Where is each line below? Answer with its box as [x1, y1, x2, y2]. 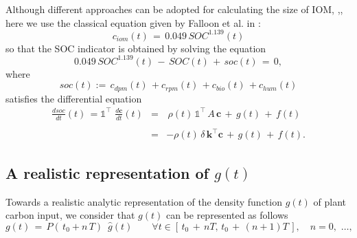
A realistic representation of [5, 162, 209, 183]
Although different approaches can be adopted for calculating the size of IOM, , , [5, 2, 343, 16]
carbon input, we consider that [5, 208, 135, 222]
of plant [313, 194, 346, 208]
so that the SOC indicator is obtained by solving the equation [5, 41, 266, 55]
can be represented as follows [165, 208, 288, 222]
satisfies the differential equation [5, 91, 142, 105]
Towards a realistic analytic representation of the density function [5, 194, 282, 208]
